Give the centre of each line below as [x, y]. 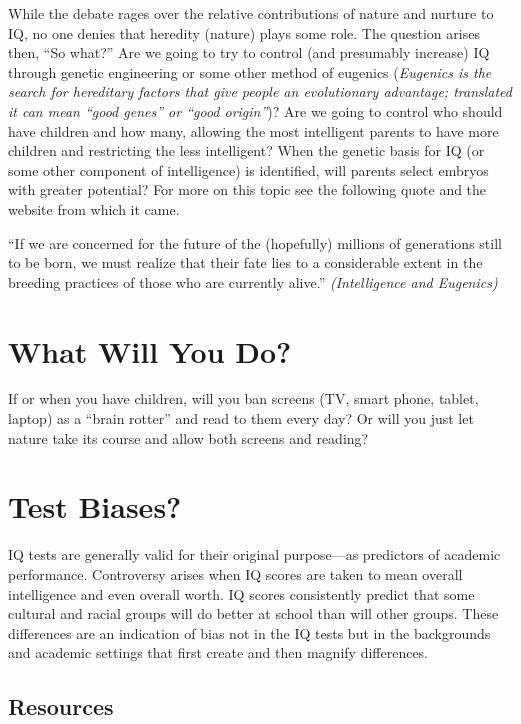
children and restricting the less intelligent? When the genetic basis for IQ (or [246, 150]
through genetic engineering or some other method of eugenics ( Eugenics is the [250, 71]
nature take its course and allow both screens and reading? [188, 437]
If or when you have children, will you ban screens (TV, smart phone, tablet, [243, 398]
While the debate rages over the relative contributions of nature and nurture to [251, 13]
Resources [61, 706]
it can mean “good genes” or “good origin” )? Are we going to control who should [255, 110]
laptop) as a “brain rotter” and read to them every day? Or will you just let [241, 418]
